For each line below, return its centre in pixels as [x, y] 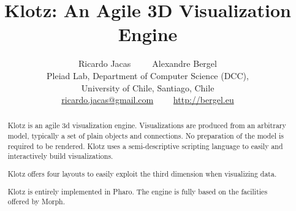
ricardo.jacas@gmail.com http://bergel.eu [148, 100]
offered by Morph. [36, 201]
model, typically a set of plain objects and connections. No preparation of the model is [146, 136]
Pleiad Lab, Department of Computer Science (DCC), [148, 75]
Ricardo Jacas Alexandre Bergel [148, 63]
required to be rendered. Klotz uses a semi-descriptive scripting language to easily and [145, 146]
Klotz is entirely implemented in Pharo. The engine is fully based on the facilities [138, 191]
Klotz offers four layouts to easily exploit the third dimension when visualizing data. [142, 174]
